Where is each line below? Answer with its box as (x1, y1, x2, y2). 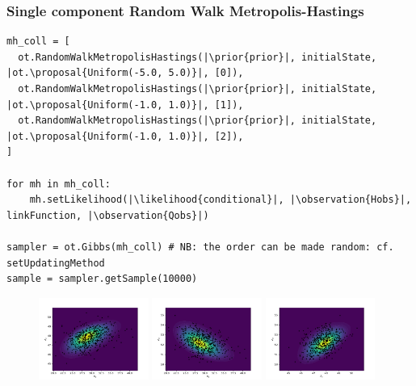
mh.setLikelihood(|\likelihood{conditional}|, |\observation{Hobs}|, (29, 194, 412, 206)
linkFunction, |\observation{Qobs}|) (6, 209, 209, 221)
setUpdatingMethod (6, 257, 105, 269)
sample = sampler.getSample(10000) (6, 273, 198, 285)
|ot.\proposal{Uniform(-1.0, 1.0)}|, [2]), (6, 130, 244, 142)
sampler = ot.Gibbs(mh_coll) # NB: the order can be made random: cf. (6, 241, 394, 253)
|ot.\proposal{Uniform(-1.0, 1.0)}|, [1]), (6, 99, 244, 111)
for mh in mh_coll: (6, 178, 111, 190)
